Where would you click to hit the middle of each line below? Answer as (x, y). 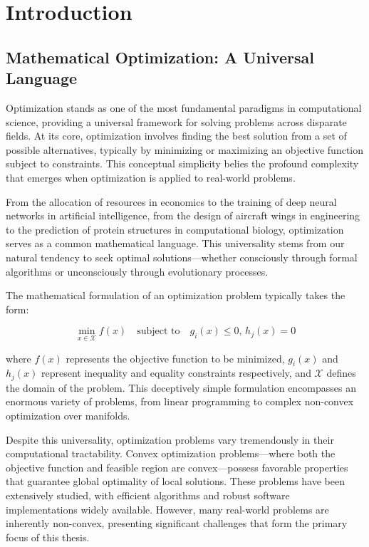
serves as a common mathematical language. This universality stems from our (175, 243)
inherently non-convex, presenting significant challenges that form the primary (177, 523)
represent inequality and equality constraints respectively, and (176, 373)
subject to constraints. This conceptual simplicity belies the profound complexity (182, 163)
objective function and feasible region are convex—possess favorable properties (177, 467)
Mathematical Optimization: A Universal (160, 57)
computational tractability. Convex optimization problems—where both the (171, 453)
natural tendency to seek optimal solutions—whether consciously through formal (182, 257)
